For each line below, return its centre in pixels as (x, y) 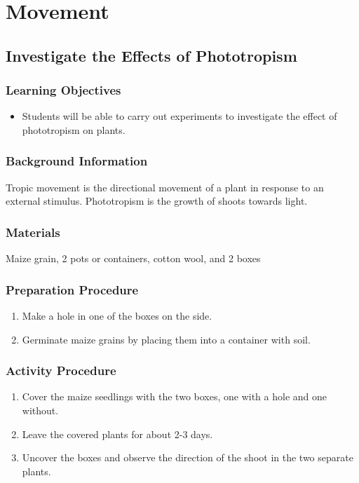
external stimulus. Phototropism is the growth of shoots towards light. (157, 201)
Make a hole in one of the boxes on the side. (117, 315)
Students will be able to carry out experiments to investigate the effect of (179, 116)
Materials (33, 232)
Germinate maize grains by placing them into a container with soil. (166, 339)
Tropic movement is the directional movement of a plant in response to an (165, 187)
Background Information (77, 161)
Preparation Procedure (72, 289)
